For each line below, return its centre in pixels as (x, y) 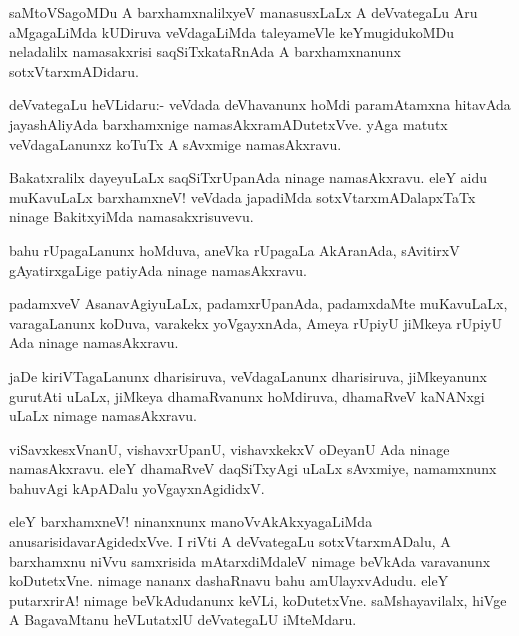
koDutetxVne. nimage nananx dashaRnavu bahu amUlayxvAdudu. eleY (229, 580)
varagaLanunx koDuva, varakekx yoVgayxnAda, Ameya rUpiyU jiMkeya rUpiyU (255, 322)
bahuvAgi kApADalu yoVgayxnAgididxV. (137, 487)
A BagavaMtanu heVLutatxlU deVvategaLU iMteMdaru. (183, 619)
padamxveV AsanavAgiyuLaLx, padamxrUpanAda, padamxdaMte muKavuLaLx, (258, 303)
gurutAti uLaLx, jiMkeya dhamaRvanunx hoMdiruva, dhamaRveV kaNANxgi (247, 395)
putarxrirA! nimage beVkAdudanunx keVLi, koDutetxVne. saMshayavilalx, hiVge (258, 599)
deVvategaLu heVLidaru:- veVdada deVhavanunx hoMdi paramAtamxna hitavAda (260, 104)
